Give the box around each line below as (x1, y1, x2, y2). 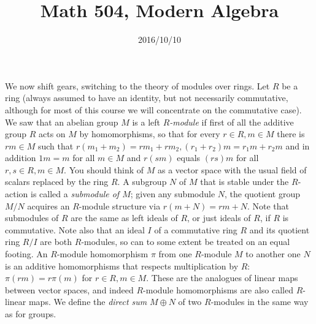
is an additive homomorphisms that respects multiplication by (5, 259, 239, 272)
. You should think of (64, 163, 144, 176)
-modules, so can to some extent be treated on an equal (81, 235, 290, 248)
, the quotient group (225, 187, 300, 200)
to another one (245, 247, 301, 260)
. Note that (247, 199, 289, 212)
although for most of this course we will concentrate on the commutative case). (5, 103, 302, 116)
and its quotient (249, 223, 310, 236)
